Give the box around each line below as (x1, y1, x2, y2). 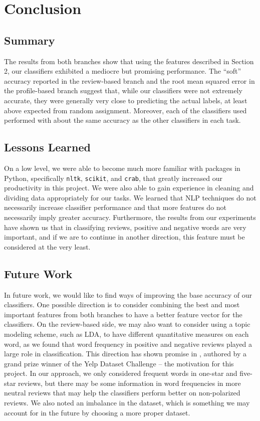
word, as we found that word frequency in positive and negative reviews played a (4, 338, 252, 349)
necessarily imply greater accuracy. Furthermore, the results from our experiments (4, 212, 256, 222)
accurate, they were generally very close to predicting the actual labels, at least (4, 95, 247, 105)
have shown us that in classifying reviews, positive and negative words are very (4, 222, 246, 232)
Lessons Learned (4, 139, 91, 155)
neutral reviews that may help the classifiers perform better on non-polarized (4, 387, 240, 398)
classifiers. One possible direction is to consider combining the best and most (4, 299, 240, 310)
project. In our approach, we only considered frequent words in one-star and (4, 368, 237, 378)
